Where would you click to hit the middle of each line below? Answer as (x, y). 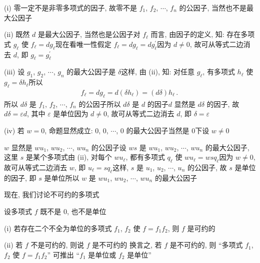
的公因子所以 (100, 104)
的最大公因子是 (91, 72)
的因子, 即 (20, 177)
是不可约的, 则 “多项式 (206, 245)
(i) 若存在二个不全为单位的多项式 (58, 228)
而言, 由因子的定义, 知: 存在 (196, 34)
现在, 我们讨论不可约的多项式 (52, 194)
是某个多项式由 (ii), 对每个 (69, 157)
